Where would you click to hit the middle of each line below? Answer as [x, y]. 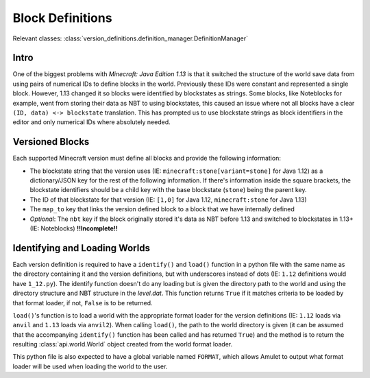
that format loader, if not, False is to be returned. [83, 303]
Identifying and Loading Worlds [82, 248]
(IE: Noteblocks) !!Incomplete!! [74, 228]
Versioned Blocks [51, 142]
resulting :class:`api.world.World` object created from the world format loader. [123, 344]
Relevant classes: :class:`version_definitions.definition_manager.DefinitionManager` [130, 38]
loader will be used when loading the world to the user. [90, 366]
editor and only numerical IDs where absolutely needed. [91, 122]
